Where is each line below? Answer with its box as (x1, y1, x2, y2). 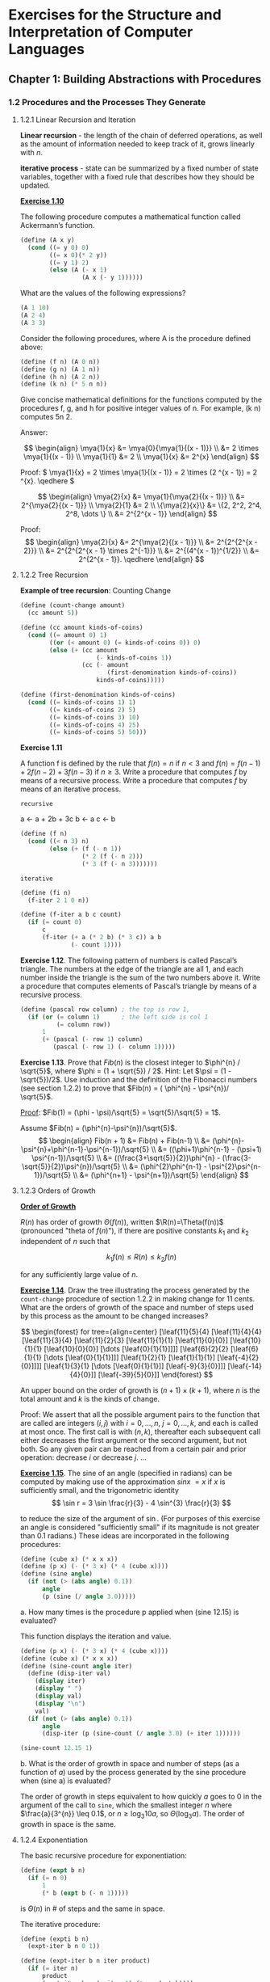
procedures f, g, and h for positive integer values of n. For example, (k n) (19, 403, 261, 413)
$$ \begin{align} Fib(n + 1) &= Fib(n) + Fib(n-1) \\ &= (38, 1136, 211, 1145)
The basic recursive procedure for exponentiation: (19, 1851, 187, 1861)
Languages (8, 40, 85, 58)
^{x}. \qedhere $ (19, 476, 75, 486)
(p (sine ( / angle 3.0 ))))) (41, 1592, 136, 1600)
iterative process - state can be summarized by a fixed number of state (19, 163, 260, 173)
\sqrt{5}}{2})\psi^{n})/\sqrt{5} (21, 1162, 121, 1171)
